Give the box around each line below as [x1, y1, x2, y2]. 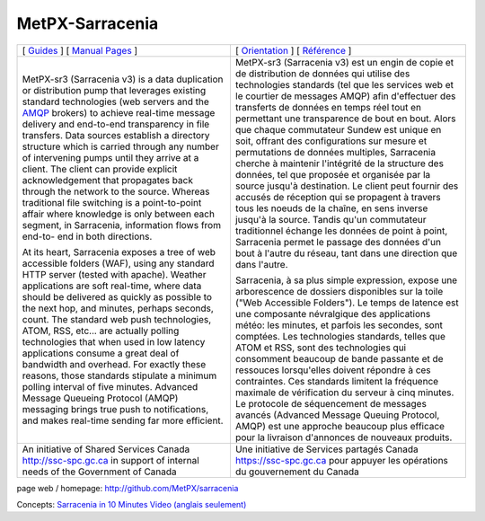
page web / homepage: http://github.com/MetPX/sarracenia [16, 482, 239, 493]
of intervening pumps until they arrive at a [22, 151, 199, 163]
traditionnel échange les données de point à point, [234, 225, 448, 237]
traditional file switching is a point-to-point [22, 196, 202, 208]
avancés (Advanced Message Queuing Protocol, [234, 409, 440, 421]
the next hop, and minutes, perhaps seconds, [22, 302, 215, 314]
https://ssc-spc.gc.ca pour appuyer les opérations [234, 454, 449, 466]
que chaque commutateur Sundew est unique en [234, 123, 442, 136]
